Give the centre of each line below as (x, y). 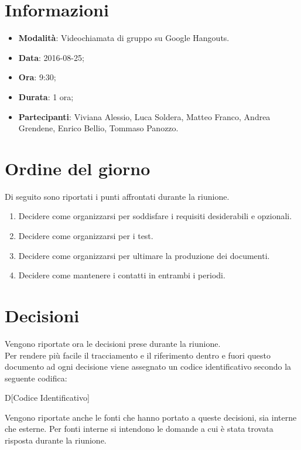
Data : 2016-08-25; (51, 57)
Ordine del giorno (78, 168)
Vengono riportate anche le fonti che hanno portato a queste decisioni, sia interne (151, 417)
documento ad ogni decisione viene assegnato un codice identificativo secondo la (148, 367)
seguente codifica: (36, 378)
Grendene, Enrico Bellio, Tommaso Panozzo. (98, 128)
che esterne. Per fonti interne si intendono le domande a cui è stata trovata (139, 429)
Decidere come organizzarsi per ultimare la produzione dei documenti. (144, 255)
